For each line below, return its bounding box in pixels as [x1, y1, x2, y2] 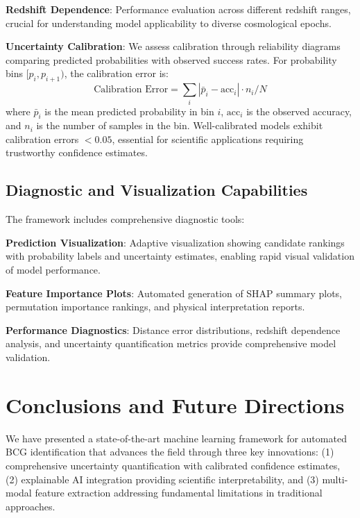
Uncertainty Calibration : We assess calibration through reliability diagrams [6, 39, 341, 53]
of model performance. [6, 262, 101, 277]
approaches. [6, 499, 55, 513]
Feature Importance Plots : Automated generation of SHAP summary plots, [6, 285, 343, 300]
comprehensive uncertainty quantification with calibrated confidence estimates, [6, 458, 341, 472]
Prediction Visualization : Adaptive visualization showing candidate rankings [6, 235, 345, 249]
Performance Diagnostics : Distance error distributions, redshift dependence [6, 322, 341, 337]
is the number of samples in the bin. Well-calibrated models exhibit [36, 118, 323, 133]
